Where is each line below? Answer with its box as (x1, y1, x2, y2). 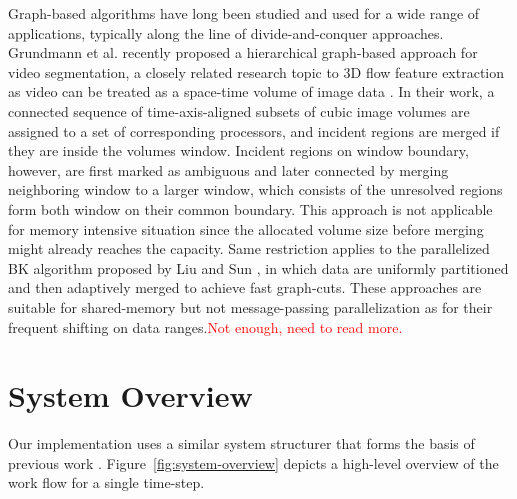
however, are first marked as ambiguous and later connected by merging (8, 159, 449, 180)
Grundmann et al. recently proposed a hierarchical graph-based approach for (8, 42, 478, 63)
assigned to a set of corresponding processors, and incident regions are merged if (8, 120, 500, 141)
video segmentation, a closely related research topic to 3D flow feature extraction (8, 61, 505, 82)
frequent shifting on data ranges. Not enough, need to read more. (8, 316, 403, 337)
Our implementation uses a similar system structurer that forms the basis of (8, 433, 475, 454)
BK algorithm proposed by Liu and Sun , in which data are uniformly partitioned (8, 257, 509, 278)
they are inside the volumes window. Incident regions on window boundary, (8, 140, 469, 161)
